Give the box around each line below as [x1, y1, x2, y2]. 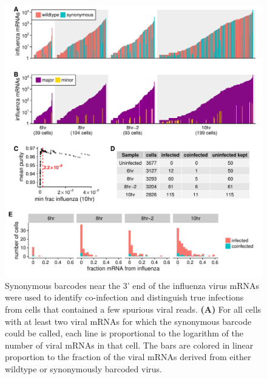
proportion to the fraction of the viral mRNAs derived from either [5, 350, 251, 363]
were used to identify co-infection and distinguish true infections [5, 291, 244, 304]
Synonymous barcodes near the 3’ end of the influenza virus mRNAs [5, 279, 260, 291]
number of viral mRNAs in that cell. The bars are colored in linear [5, 338, 254, 351]
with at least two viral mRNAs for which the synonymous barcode [5, 315, 252, 327]
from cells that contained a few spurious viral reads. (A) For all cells [5, 302, 262, 315]
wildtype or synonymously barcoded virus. [5, 362, 162, 375]
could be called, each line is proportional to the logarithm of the [5, 327, 243, 339]
